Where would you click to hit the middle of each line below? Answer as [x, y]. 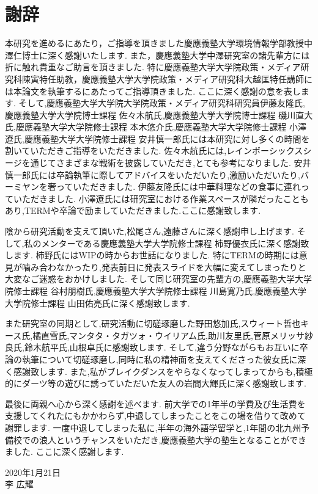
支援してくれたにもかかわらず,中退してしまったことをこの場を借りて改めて [155, 416]
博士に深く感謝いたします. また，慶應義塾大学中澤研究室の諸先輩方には [166, 55]
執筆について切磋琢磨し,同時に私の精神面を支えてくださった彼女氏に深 [164, 359]
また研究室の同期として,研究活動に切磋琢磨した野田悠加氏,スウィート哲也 [153, 323]
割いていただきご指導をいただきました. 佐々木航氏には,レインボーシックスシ [158, 151]
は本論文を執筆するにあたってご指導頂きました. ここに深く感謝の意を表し [153, 91]
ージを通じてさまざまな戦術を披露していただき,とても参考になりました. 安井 [158, 163]
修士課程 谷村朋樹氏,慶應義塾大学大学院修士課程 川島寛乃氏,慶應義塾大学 [160, 291]
